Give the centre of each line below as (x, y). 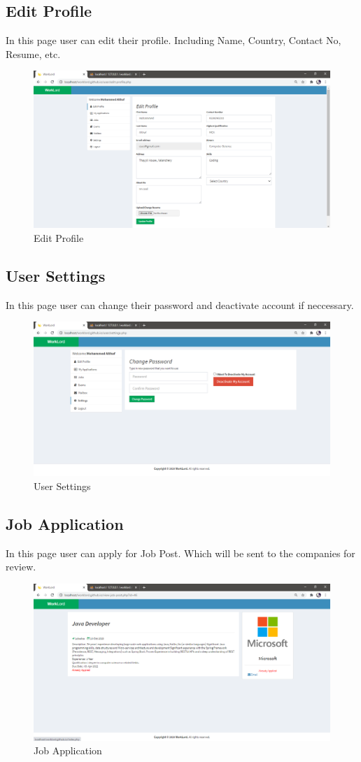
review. (21, 567)
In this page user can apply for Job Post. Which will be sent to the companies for (180, 553)
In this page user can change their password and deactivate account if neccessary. (180, 304)
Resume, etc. (33, 53)
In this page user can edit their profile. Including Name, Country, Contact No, (174, 40)
